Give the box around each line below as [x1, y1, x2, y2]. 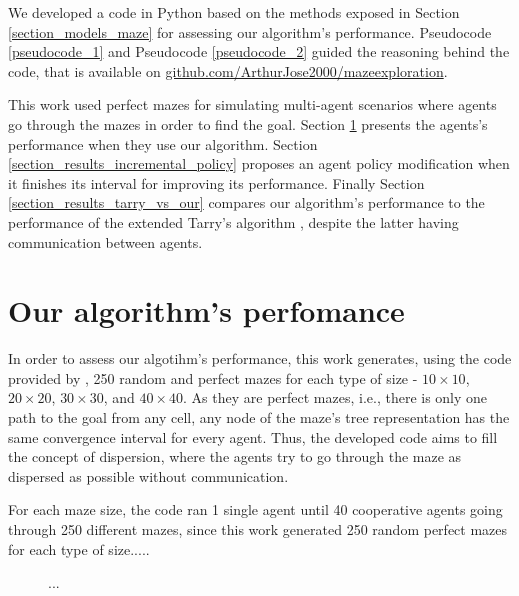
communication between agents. [8, 231, 203, 252]
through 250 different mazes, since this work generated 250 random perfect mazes [8, 519, 508, 539]
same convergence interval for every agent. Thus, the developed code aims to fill [8, 426, 498, 447]
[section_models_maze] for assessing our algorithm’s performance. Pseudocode [8, 21, 492, 42]
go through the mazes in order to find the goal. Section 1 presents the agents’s [8, 113, 488, 134]
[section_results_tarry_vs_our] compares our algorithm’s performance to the [8, 192, 485, 213]
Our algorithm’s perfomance [8, 290, 405, 331]
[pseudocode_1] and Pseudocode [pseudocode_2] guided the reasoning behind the [8, 41, 510, 62]
